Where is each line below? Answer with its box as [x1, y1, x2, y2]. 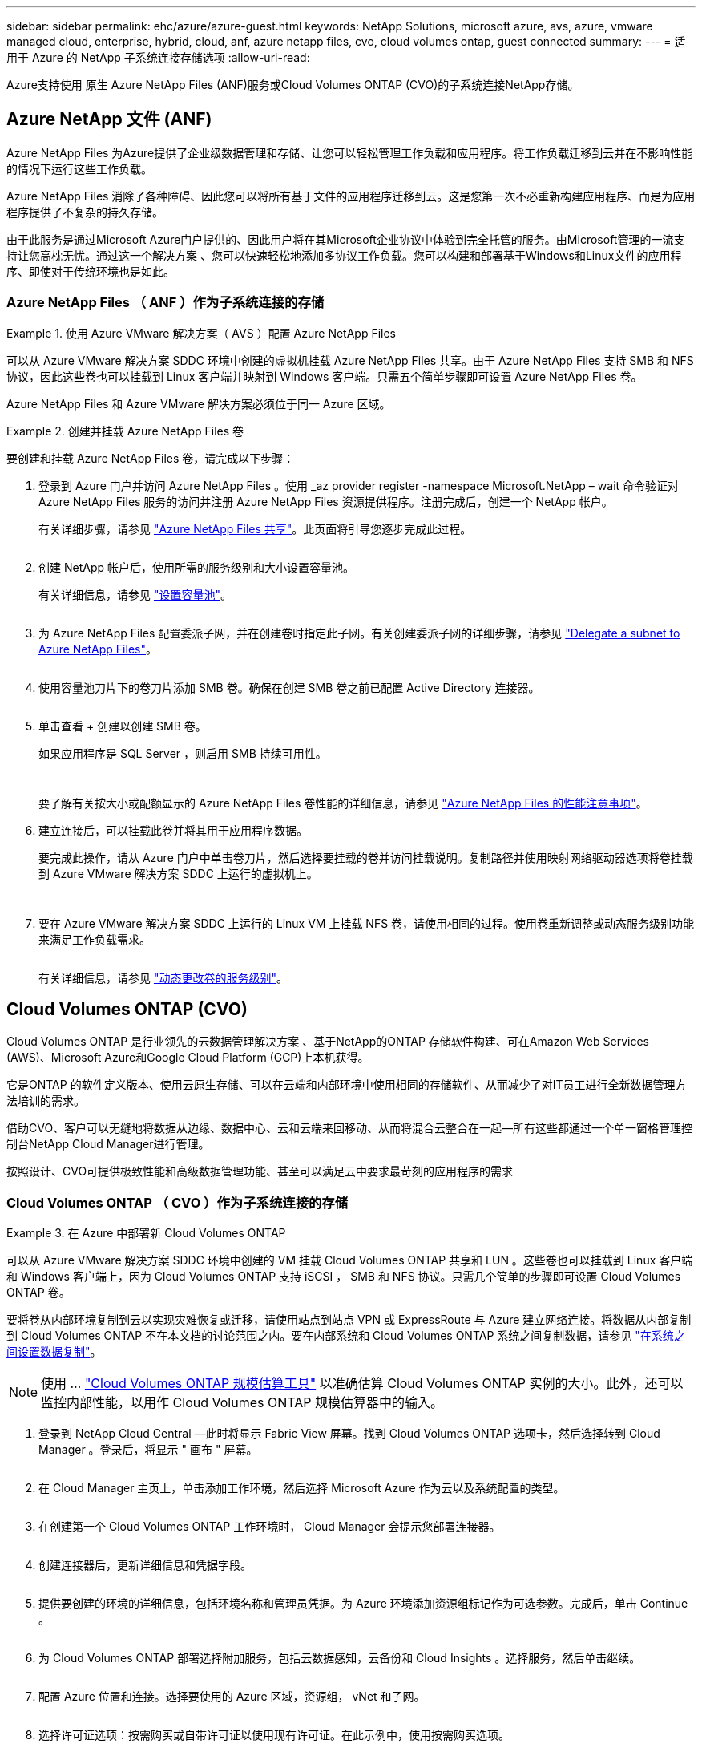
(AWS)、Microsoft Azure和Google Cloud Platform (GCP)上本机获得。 [6, 1050, 369, 1065]
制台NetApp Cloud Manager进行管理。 [6, 1137, 210, 1151]
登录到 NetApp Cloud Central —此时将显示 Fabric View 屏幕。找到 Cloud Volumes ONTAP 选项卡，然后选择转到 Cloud [38, 1426, 660, 1441]
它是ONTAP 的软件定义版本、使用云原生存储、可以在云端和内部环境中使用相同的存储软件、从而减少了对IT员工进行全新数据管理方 [6, 1078, 687, 1092]
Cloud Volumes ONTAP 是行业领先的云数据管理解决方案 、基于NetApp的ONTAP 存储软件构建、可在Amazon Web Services [6, 1034, 649, 1049]
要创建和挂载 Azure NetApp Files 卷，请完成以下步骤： [6, 451, 295, 465]
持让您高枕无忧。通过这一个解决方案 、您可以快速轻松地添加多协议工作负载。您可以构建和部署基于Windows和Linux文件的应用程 [6, 248, 682, 262]
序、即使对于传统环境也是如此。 [6, 264, 175, 278]
